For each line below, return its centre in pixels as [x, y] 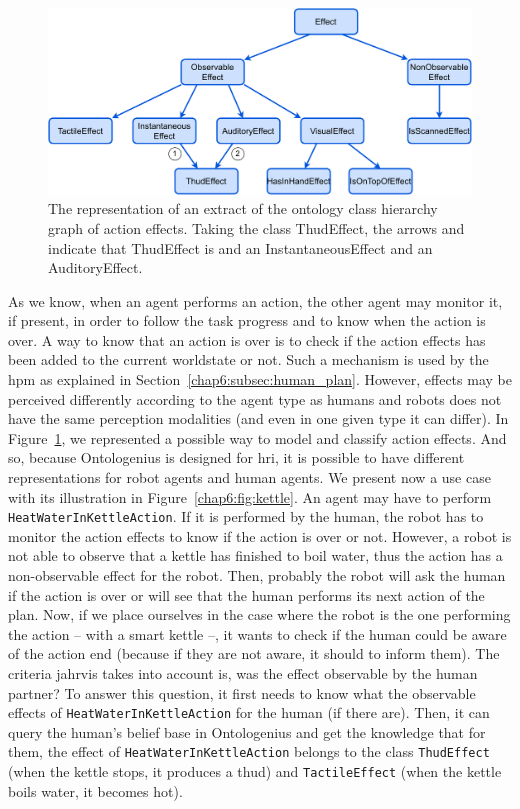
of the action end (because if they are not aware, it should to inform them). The [254, 653]
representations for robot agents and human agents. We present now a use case [249, 477]
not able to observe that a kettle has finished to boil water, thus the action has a [255, 555]
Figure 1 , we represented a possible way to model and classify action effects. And [257, 437]
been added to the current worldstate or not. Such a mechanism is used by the [248, 359]
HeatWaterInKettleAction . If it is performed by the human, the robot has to [246, 516]
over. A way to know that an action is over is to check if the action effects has [247, 339]
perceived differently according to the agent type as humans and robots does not [255, 398]
